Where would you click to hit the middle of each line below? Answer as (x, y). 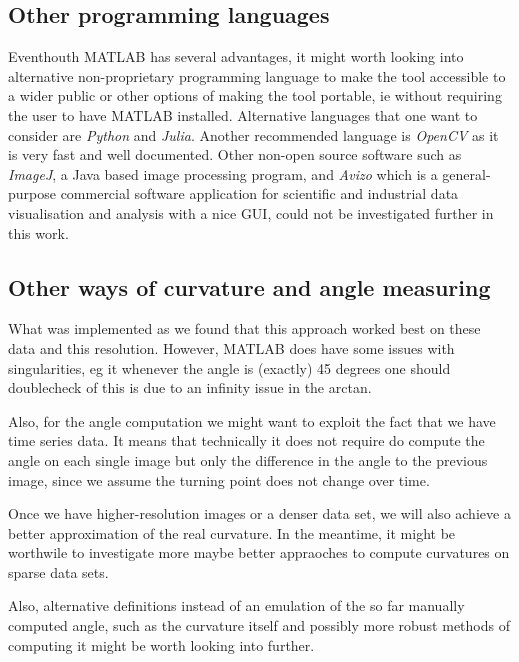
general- (466, 173)
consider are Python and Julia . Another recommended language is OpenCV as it (253, 134)
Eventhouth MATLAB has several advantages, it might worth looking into (236, 56)
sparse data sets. (58, 571)
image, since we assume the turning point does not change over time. (219, 479)
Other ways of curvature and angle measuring (249, 286)
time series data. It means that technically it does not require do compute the (246, 440)
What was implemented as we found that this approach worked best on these (244, 328)
